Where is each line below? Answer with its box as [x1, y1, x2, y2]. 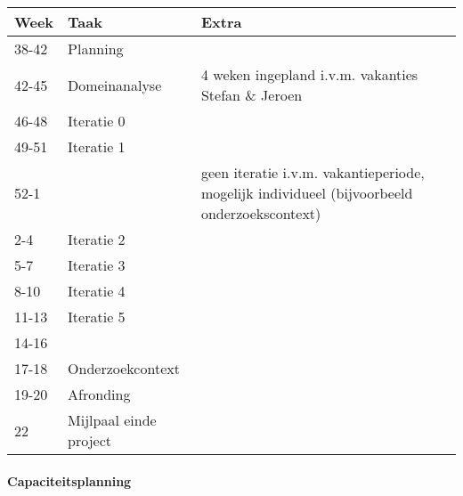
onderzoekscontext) [200, 203, 321, 224]
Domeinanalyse [68, 74, 162, 95]
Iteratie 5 [68, 306, 126, 327]
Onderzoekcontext [68, 358, 180, 378]
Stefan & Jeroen [200, 85, 303, 105]
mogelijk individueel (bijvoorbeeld [200, 183, 413, 203]
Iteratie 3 [68, 255, 126, 275]
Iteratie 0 [68, 110, 126, 131]
